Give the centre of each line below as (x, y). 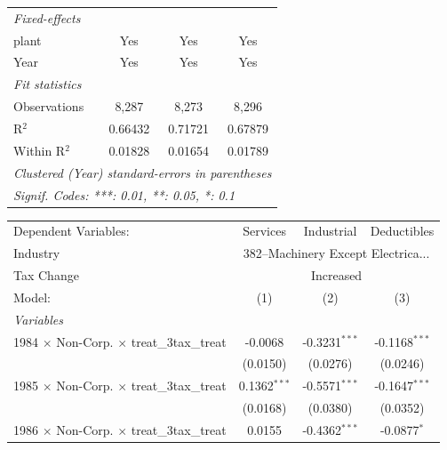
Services (264, 231)
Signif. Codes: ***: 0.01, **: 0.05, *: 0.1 (124, 194)
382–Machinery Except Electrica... (336, 253)
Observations (49, 106)
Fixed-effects (47, 17)
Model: (32, 297)
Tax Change (46, 275)
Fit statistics (48, 84)
